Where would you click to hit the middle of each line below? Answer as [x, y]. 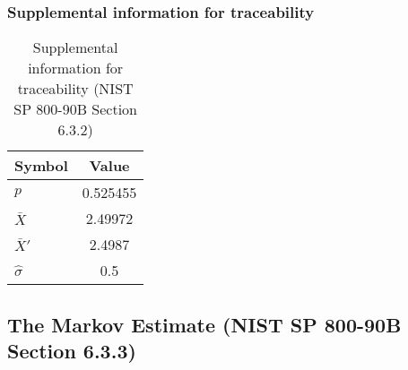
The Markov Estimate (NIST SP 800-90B [204, 324]
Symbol [41, 166]
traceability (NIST [75, 89]
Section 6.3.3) [72, 350]
